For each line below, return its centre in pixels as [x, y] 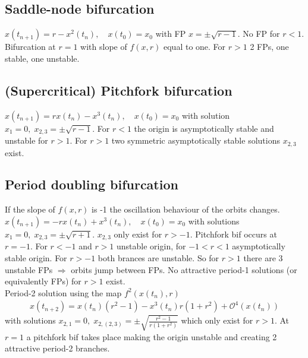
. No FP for [259, 34]
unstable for [26, 140]
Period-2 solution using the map [63, 292]
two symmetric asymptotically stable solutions [196, 140]
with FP [171, 34]
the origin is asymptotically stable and [204, 128]
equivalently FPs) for [43, 281]
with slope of [104, 47]
